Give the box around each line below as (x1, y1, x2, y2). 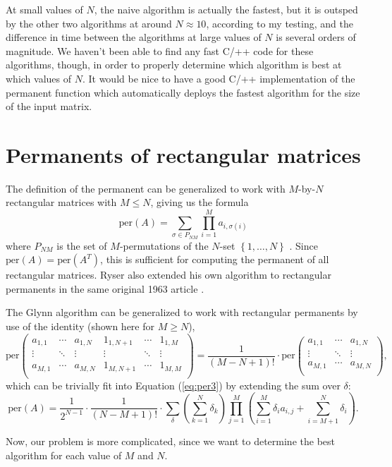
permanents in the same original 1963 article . (6, 281, 204, 296)
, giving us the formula (150, 195, 249, 210)
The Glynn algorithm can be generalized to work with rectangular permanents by (6, 305, 358, 320)
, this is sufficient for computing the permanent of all (100, 252, 329, 267)
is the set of (56, 238, 107, 253)
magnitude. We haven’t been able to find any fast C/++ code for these (6, 43, 314, 58)
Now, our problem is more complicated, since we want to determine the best (6, 433, 335, 448)
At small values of (6, 2, 83, 16)
